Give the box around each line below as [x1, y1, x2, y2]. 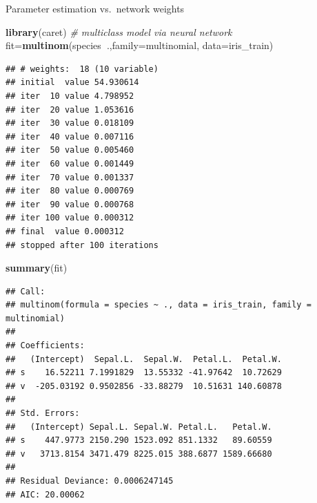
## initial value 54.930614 [6, 77, 139, 88]
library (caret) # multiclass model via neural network [6, 24, 232, 39]
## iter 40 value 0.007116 [6, 131, 134, 142]
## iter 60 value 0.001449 [6, 158, 134, 169]
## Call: [6, 286, 45, 296]
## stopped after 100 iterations [6, 240, 158, 250]
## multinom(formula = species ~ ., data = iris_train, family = [6, 300, 311, 310]
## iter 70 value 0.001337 [6, 172, 134, 182]
